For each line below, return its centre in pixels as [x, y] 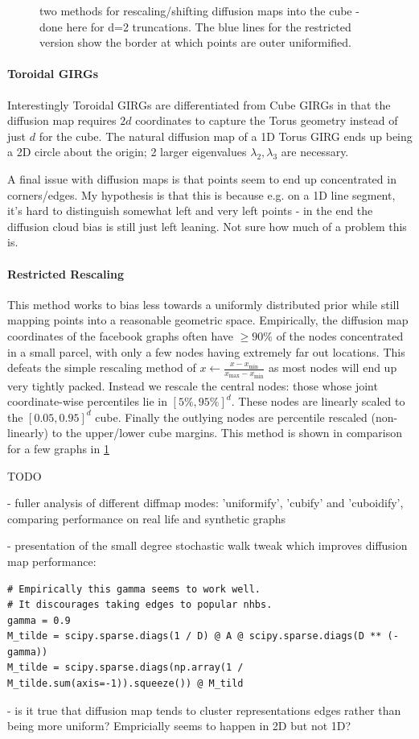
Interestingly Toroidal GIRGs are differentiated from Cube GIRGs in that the [199, 104]
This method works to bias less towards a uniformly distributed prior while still [203, 304]
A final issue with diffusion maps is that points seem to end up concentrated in [202, 178]
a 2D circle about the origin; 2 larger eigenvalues [127, 152]
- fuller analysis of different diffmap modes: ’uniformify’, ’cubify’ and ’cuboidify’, [205, 503]
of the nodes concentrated [340, 335]
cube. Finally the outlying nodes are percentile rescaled [231, 417]
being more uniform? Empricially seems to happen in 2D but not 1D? [179, 726]
